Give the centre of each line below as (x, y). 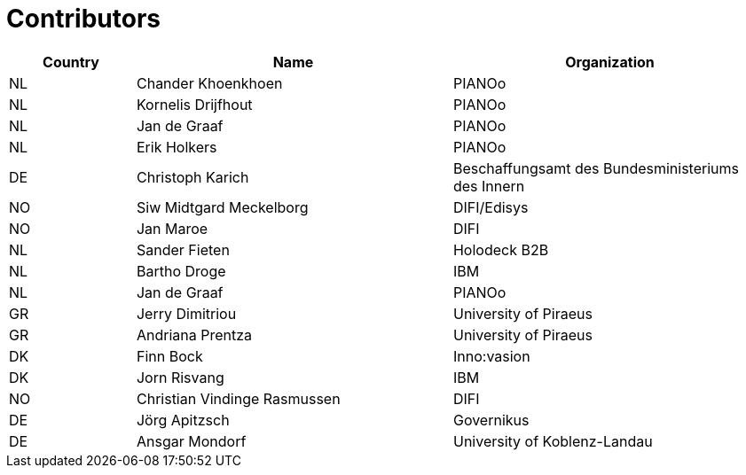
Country (71, 62)
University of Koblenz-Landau (553, 441)
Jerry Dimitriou (186, 313)
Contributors (84, 19)
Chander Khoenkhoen (209, 83)
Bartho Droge (181, 271)
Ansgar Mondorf (191, 441)
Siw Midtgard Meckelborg (222, 207)
